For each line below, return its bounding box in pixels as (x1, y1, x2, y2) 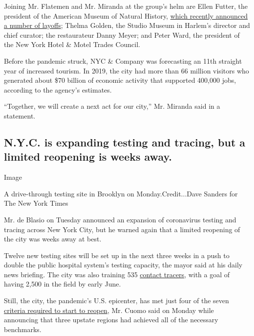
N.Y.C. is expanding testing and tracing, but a (4, 134, 246, 149)
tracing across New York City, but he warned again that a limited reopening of (4, 224, 240, 234)
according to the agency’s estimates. (4, 84, 112, 95)
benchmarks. (4, 324, 42, 334)
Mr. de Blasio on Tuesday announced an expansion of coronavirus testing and (4, 214, 236, 224)
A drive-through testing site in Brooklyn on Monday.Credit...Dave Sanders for (4, 188, 238, 198)
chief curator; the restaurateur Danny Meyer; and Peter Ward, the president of (4, 29, 240, 40)
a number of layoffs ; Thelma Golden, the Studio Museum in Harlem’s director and (4, 20, 250, 30)
